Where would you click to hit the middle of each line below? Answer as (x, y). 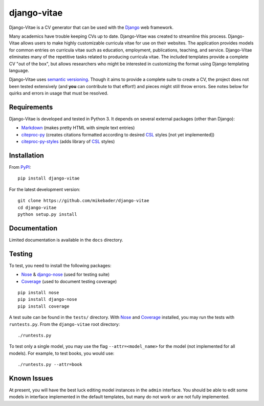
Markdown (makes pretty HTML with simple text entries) (78, 128)
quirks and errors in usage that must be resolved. (59, 93)
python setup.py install (47, 214)
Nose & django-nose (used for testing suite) (66, 274)
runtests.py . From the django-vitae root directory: (64, 324)
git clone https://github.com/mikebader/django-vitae (83, 201)
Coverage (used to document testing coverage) (69, 281)
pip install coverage (44, 306)
